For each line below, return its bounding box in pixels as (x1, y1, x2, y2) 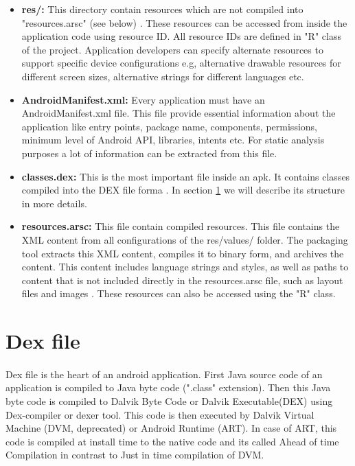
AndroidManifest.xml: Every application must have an (21, 92, 265, 106)
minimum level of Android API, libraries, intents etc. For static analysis (21, 132, 325, 147)
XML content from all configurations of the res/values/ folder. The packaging (21, 232, 348, 246)
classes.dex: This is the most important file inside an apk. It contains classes (21, 169, 350, 183)
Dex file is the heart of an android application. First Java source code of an (5, 366, 323, 381)
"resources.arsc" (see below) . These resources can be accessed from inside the (21, 15, 347, 30)
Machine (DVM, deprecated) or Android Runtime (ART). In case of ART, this (5, 421, 337, 435)
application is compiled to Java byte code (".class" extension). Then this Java (5, 380, 331, 395)
